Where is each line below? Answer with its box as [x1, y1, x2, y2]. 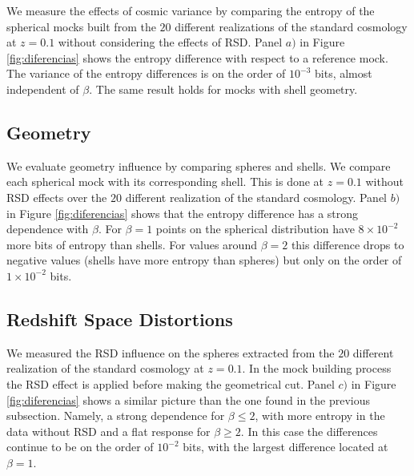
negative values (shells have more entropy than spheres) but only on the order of [6, 252, 402, 268]
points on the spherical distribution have [155, 220, 355, 237]
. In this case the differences [240, 422, 378, 439]
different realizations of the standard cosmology [175, 18, 408, 34]
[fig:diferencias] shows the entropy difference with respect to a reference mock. [6, 49, 388, 66]
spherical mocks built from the [6, 18, 156, 34]
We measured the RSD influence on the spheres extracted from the [6, 344, 335, 361]
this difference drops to [291, 236, 404, 252]
